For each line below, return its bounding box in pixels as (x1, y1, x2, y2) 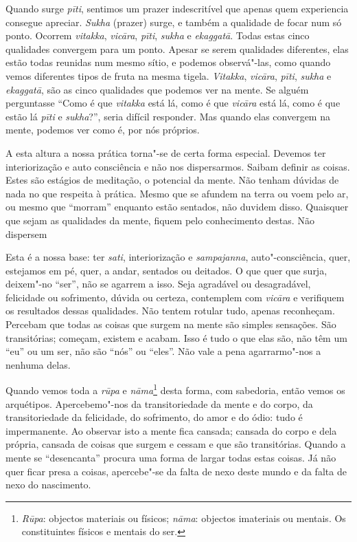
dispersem (5, 226, 47, 241)
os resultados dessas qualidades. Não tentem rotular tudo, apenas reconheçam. (5, 303, 335, 318)
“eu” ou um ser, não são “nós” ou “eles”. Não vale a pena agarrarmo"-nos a (5, 344, 321, 358)
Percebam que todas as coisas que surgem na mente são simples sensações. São (5, 317, 336, 332)
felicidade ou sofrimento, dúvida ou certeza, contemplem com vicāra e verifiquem (5, 290, 345, 304)
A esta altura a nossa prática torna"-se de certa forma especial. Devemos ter (5, 145, 326, 160)
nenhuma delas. (5, 357, 71, 371)
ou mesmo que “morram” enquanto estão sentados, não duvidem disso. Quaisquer (5, 199, 349, 214)
